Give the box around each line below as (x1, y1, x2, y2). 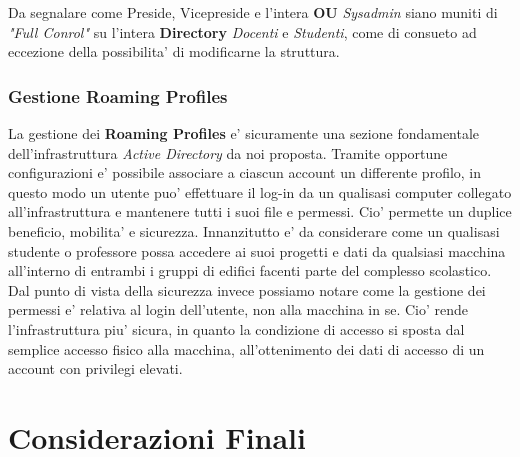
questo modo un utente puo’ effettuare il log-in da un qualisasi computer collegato (8, 181, 512, 202)
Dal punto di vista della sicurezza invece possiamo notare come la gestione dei (8, 279, 486, 300)
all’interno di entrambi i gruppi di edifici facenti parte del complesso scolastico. (8, 260, 492, 281)
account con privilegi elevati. (8, 358, 183, 379)
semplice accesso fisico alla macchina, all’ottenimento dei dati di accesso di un (8, 338, 485, 359)
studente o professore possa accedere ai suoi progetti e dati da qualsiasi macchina (8, 240, 506, 261)
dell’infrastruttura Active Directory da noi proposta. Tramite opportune (8, 142, 448, 163)
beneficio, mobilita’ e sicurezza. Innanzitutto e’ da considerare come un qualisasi (8, 220, 500, 241)
